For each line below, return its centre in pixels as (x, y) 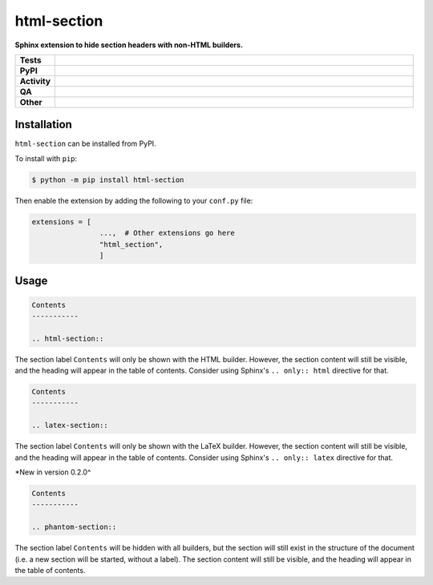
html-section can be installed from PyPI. (85, 143)
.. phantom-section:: (74, 527)
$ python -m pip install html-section (108, 180)
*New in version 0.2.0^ (53, 472)
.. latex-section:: (70, 426)
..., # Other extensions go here (167, 233)
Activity (35, 81)
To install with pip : (46, 158)
